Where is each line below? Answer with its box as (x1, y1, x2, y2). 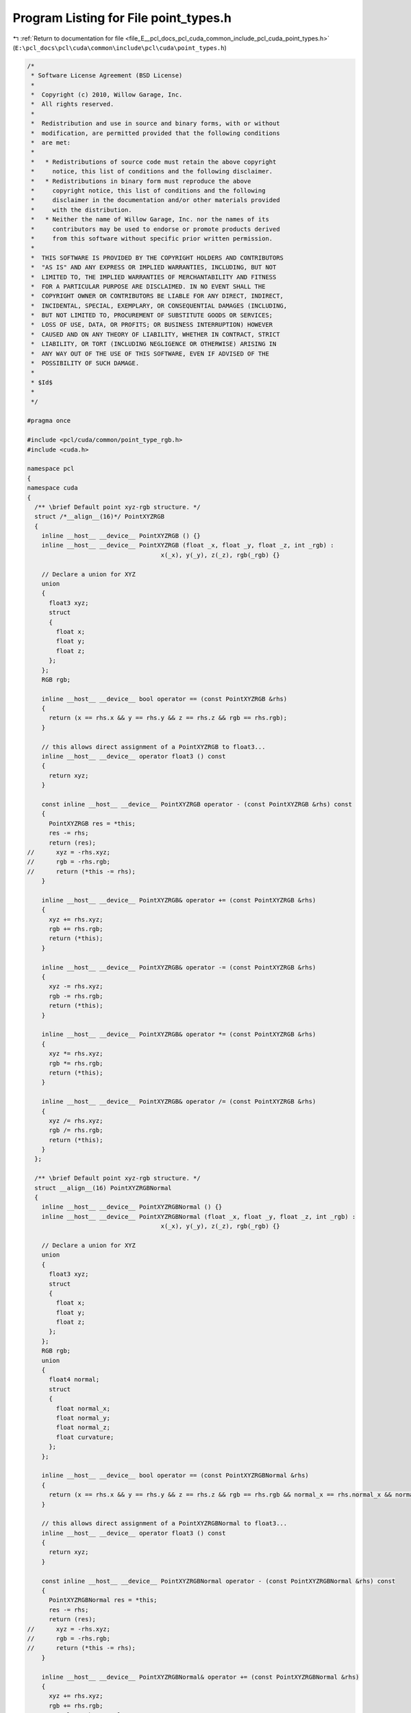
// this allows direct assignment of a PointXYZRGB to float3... (41, 743, 266, 750)
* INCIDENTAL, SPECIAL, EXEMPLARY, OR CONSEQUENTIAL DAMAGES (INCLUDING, (31, 301, 288, 310)
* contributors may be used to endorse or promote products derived (31, 225, 280, 233)
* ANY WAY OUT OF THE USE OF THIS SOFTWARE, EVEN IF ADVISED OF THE (31, 349, 270, 358)
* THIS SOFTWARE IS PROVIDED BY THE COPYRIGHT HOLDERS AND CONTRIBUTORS (31, 254, 284, 262)
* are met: (31, 139, 71, 147)
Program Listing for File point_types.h (12, 10, 232, 25)
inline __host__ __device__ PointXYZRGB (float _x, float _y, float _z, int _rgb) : (41, 541, 335, 550)
